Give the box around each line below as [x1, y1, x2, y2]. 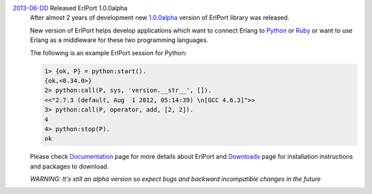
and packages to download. [30, 162, 110, 171]
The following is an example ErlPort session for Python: [30, 48, 187, 57]
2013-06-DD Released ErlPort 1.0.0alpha [12, 4, 127, 12]
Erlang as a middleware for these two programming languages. [30, 36, 209, 44]
